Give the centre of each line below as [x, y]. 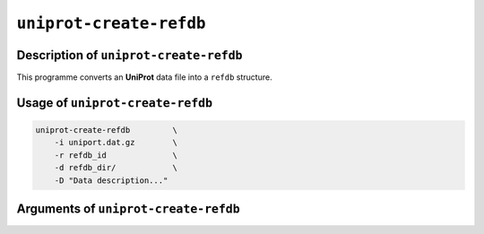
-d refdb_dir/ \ [116, 168]
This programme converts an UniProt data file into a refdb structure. [144, 77]
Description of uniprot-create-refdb [130, 55]
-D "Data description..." [111, 180]
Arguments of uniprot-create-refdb [129, 209]
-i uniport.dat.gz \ [116, 143]
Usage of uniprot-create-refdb [115, 103]
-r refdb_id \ [116, 155]
